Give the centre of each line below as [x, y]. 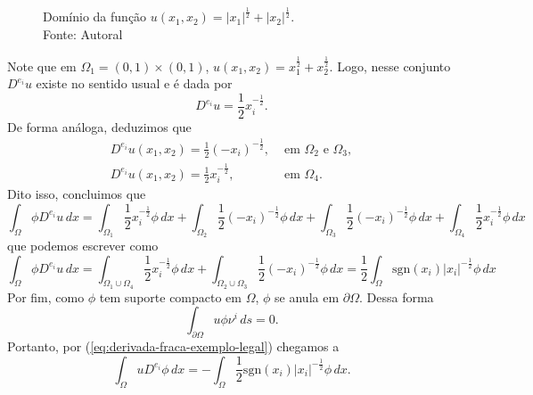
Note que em [42, 66]
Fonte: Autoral [83, 33]
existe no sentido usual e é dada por [134, 83]
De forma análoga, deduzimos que [99, 126]
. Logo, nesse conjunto [390, 66]
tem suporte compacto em [171, 296]
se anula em [307, 296]
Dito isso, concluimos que [77, 194]
